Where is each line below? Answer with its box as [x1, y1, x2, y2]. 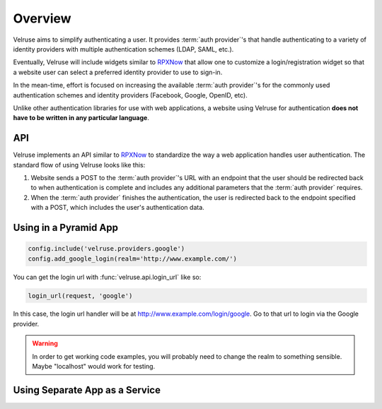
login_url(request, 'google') [28, 292, 133, 300]
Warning [32, 339, 58, 348]
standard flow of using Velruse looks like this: [13, 160, 146, 169]
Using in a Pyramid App [13, 221, 118, 233]
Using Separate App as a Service [13, 384, 161, 396]
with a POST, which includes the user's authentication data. [30, 203, 204, 212]
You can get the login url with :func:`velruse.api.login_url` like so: [13, 273, 202, 281]
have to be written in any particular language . [13, 114, 150, 122]
